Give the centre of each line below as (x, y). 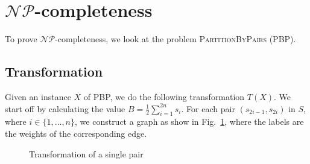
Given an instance (38, 96)
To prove (21, 39)
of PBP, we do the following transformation (164, 96)
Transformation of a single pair (86, 153)
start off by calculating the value (65, 108)
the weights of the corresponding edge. (76, 133)
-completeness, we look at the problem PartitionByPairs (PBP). (176, 39)
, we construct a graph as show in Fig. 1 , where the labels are (189, 121)
